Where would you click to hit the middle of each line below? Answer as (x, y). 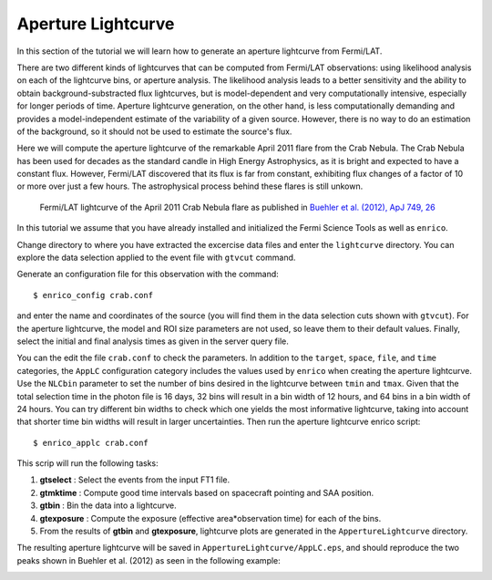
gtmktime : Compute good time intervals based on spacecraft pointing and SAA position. (207, 492)
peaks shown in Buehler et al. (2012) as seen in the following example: (149, 560)
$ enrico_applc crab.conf (91, 443)
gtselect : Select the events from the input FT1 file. (135, 480)
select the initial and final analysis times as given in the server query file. (153, 341)
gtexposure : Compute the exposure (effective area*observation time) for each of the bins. (210, 518)
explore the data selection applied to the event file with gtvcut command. (156, 258)
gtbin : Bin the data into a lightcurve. (108, 505)
